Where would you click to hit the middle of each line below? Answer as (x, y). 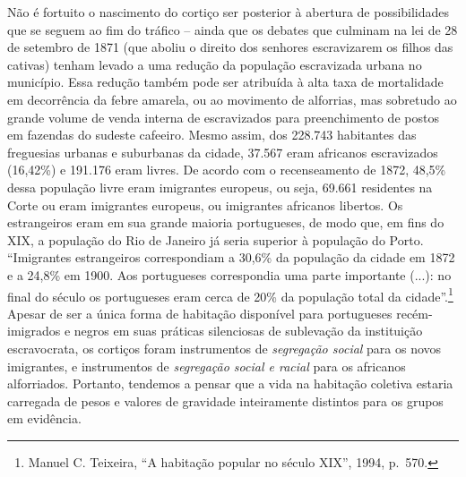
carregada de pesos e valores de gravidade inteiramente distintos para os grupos (225, 400)
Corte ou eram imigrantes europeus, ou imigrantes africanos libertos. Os (205, 204)
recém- (414, 313)
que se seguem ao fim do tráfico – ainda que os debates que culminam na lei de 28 (233, 29)
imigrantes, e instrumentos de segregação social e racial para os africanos (207, 366)
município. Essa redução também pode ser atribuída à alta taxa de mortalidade (225, 82)
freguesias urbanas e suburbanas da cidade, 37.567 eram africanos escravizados (223, 152)
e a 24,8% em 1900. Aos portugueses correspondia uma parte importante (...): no (229, 274)
